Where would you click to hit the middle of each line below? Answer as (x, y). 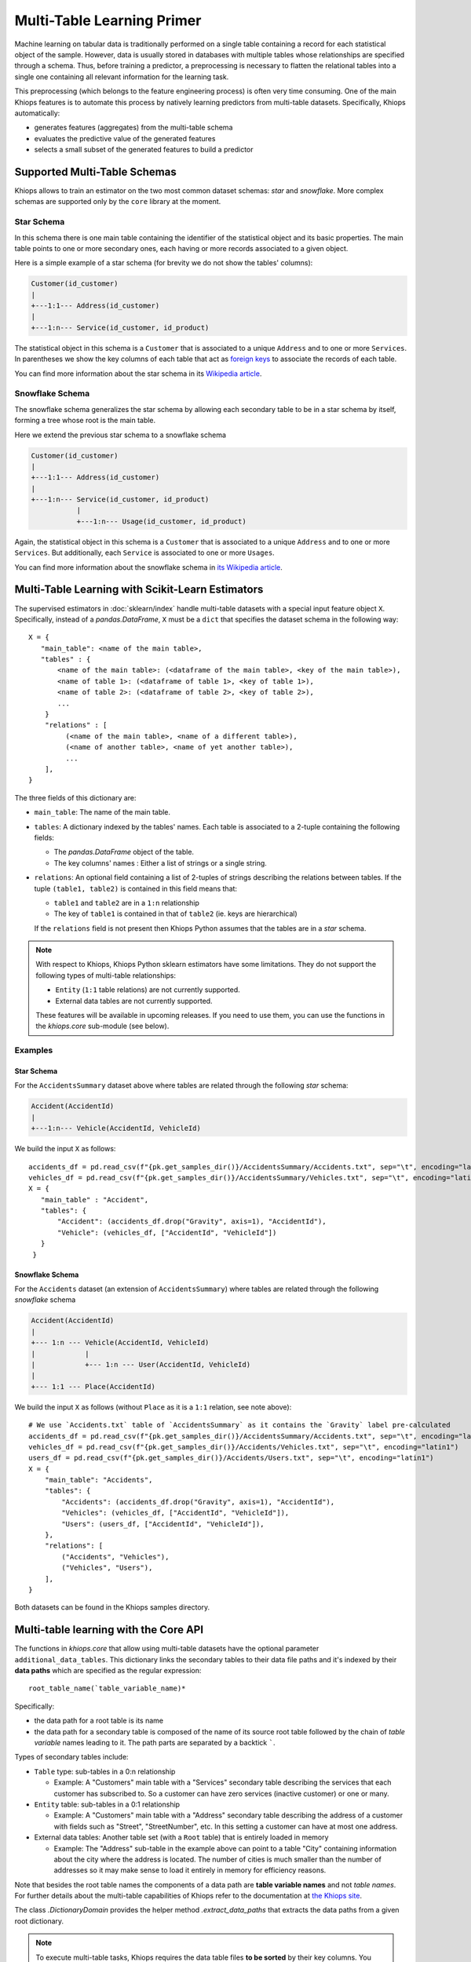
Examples (34, 1050)
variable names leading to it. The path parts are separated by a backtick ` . (155, 1743)
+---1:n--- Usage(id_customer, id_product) (161, 521)
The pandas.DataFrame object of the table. (124, 852)
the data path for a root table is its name (99, 1721)
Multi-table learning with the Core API (109, 1630)
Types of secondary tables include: (71, 1757)
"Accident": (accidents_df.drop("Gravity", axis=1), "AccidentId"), (192, 1222)
